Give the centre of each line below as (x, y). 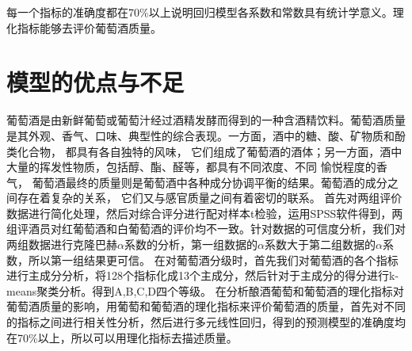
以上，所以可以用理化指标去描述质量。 (137, 337)
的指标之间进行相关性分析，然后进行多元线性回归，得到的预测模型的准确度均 (206, 322)
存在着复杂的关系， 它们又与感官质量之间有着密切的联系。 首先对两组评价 (210, 198)
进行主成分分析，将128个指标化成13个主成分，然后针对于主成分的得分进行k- (203, 275)
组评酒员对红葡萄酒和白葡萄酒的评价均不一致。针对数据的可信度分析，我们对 (206, 229)
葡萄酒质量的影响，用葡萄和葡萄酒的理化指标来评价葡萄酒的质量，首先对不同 (206, 306)
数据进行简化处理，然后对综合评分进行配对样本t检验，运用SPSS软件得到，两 (205, 213)
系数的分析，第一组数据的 (191, 244)
